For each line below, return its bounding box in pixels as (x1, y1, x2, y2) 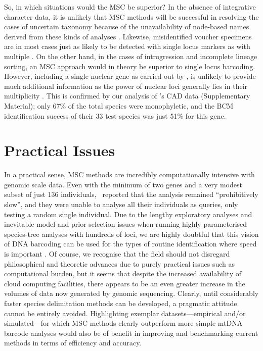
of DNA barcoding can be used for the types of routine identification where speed (4, 238, 257, 249)
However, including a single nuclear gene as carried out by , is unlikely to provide (4, 71, 256, 81)
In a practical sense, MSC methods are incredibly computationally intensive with (4, 169, 255, 180)
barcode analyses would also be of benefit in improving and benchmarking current (4, 327, 258, 338)
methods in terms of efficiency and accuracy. (4, 337, 142, 348)
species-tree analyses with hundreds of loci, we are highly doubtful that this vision (4, 228, 259, 239)
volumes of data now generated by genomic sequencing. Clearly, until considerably (4, 288, 259, 298)
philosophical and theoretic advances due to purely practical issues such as (4, 258, 235, 269)
